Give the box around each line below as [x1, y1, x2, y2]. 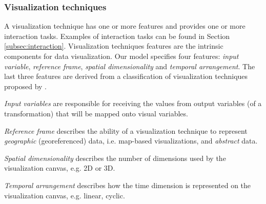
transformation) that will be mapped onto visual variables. [4, 108, 188, 118]
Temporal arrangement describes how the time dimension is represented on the [4, 179, 251, 190]
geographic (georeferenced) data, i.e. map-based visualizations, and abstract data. [4, 135, 258, 146]
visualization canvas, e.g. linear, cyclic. [4, 190, 125, 200]
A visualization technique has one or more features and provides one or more [4, 21, 245, 31]
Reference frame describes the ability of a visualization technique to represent [4, 125, 248, 136]
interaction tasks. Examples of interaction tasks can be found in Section [4, 30, 230, 41]
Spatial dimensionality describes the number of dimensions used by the [4, 152, 226, 163]
